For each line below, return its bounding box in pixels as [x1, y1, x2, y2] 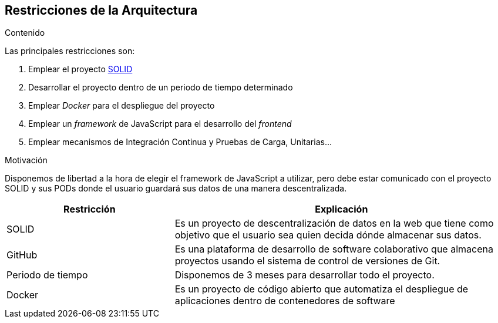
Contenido [5, 28, 45, 38]
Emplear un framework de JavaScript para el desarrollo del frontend [28, 119, 292, 129]
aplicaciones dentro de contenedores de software [174, 295, 395, 307]
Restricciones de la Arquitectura [5, 3, 198, 18]
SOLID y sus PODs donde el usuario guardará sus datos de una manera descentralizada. [5, 183, 347, 194]
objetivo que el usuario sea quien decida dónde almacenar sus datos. [174, 229, 482, 241]
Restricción [63, 203, 116, 216]
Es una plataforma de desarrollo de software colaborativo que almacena [174, 243, 493, 255]
